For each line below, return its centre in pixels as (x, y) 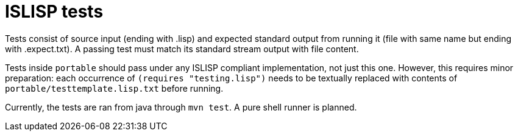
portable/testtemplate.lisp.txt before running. (114, 88)
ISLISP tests (54, 12)
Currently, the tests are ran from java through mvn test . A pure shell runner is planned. (181, 107)
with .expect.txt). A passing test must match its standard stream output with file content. (182, 49)
